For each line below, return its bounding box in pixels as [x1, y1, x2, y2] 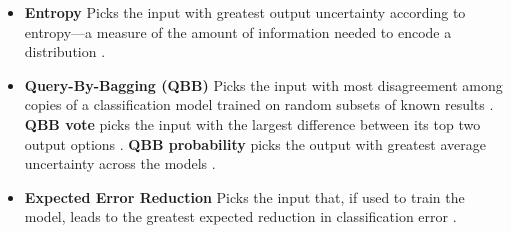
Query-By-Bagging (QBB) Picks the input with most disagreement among [24, 74, 503, 95]
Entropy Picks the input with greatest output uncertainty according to [24, 2, 466, 22]
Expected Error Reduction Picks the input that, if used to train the [24, 186, 465, 207]
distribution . [24, 41, 106, 62]
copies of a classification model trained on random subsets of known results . [24, 94, 494, 115]
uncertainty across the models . [24, 153, 216, 174]
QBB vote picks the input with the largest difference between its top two [24, 113, 481, 134]
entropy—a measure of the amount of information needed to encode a [24, 21, 452, 42]
